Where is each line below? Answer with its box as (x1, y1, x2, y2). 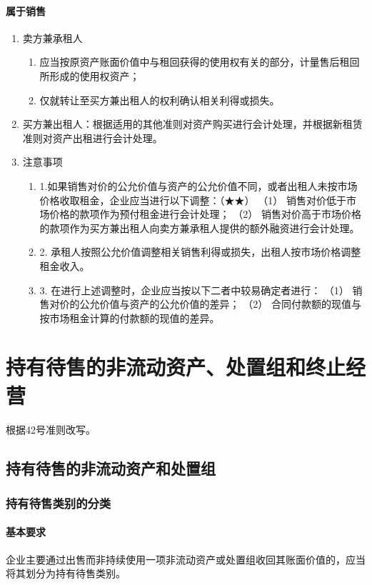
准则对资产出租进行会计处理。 (22, 130, 163, 145)
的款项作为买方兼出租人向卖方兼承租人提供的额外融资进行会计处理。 (39, 220, 360, 235)
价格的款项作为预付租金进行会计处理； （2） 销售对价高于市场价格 (49, 206, 361, 221)
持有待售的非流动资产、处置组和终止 (6, 352, 346, 381)
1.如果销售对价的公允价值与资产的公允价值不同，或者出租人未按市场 (39, 178, 358, 193)
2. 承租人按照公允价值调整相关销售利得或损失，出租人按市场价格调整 (39, 244, 361, 259)
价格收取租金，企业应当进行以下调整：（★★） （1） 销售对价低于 (39, 192, 346, 207)
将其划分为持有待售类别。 (6, 566, 126, 581)
